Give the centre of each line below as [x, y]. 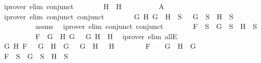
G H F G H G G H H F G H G [100, 46]
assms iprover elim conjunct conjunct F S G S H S [146, 26]
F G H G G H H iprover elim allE [106, 36]
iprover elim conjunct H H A [84, 6]
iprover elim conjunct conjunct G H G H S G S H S [119, 16]
